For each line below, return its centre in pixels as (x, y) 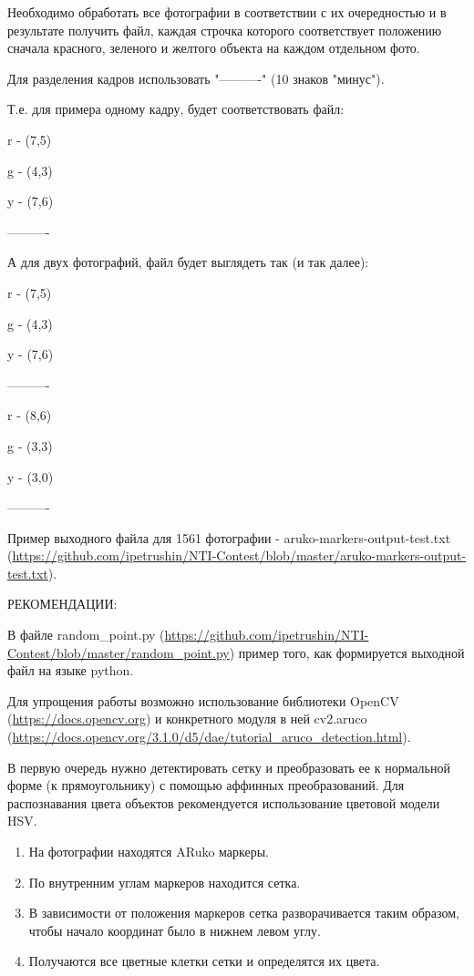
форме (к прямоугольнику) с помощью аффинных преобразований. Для (206, 785)
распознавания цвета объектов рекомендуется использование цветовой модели (224, 802)
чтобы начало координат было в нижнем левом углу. (175, 930)
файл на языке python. (71, 670)
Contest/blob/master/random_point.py (118, 652)
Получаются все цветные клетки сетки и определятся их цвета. (204, 961)
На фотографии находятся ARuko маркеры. (149, 851)
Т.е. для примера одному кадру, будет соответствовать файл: (176, 109)
